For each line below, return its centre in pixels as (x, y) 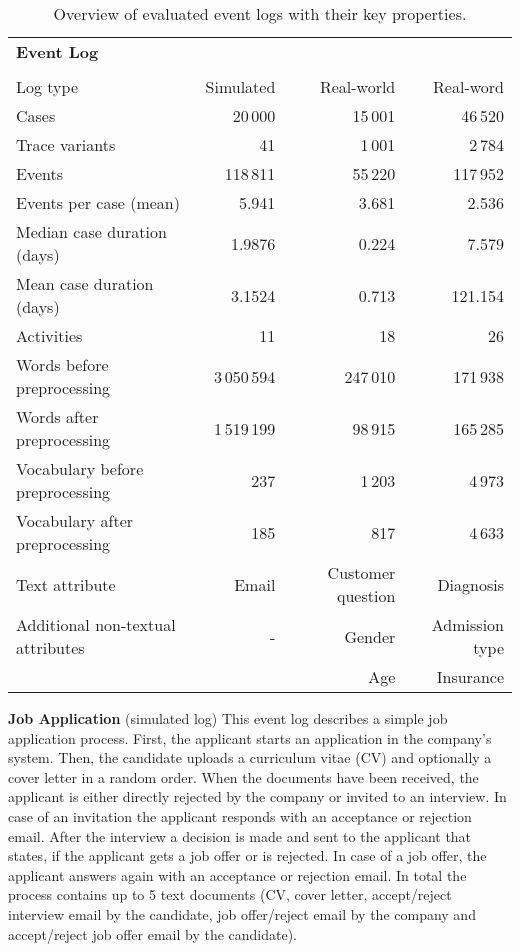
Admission (467, 624)
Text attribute (66, 584)
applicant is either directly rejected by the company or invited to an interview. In (257, 796)
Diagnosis (470, 584)
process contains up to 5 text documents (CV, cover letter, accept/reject (230, 894)
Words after (57, 416)
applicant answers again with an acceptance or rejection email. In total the (237, 874)
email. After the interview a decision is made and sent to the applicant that (240, 835)
